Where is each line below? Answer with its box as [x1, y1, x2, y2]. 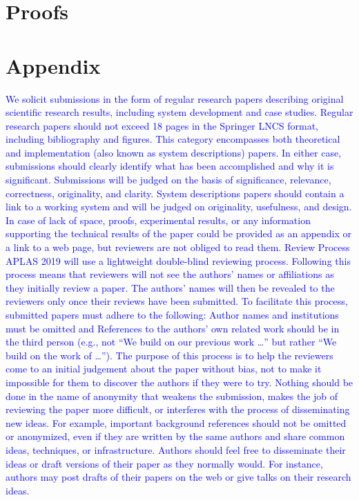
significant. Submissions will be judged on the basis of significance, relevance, [6, 172, 331, 187]
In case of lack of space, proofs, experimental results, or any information [6, 212, 311, 227]
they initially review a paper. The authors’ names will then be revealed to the [6, 280, 335, 294]
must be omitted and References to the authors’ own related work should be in [6, 321, 340, 335]
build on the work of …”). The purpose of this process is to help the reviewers [6, 348, 333, 362]
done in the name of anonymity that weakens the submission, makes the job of [6, 388, 338, 403]
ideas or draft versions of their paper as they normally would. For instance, [6, 456, 323, 470]
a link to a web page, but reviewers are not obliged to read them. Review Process [6, 240, 350, 254]
